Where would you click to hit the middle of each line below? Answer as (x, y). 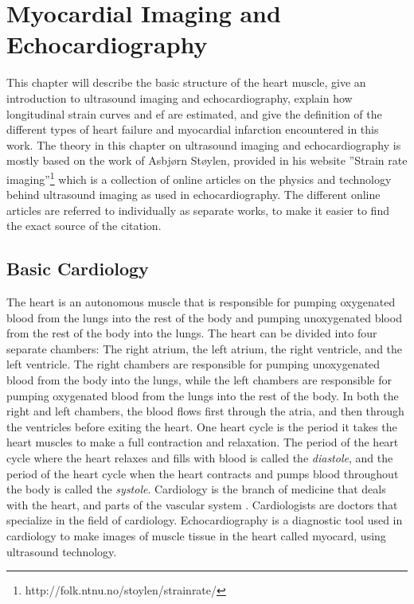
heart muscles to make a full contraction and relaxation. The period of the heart (203, 442)
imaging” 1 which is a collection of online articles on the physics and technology (199, 177)
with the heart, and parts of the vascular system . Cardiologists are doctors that (202, 504)
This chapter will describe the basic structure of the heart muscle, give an (186, 82)
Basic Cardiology (78, 269)
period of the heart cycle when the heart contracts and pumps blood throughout (203, 473)
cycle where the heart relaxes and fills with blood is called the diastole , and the (200, 458)
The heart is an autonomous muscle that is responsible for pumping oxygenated (201, 302)
